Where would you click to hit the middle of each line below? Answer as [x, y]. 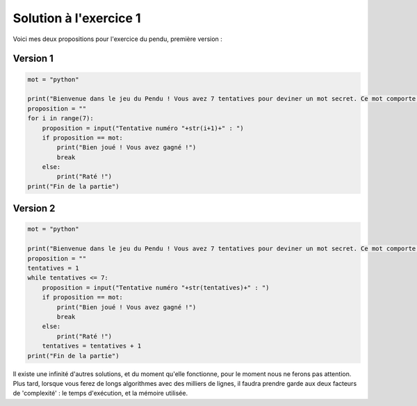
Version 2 [34, 209]
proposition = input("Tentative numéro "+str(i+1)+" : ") [143, 128]
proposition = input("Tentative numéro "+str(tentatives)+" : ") [156, 287]
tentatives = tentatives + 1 [92, 346]
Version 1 [33, 59]
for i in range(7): [60, 119]
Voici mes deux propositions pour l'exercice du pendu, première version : [117, 39]
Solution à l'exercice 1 [77, 18]
